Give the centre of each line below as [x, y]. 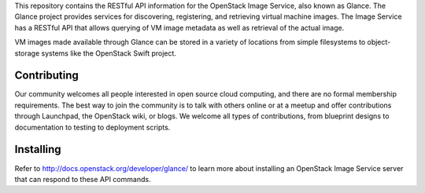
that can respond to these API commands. [83, 179]
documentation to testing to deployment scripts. [92, 127]
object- [379, 42]
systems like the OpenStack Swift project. [109, 53]
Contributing [46, 76]
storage [27, 53]
